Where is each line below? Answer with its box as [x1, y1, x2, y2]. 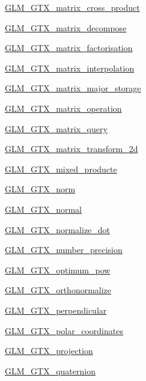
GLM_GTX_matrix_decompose [5, 21, 127, 34]
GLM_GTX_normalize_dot [5, 223, 111, 236]
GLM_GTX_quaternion [5, 364, 96, 377]
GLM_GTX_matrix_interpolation [5, 61, 135, 74]
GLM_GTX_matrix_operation [5, 102, 122, 114]
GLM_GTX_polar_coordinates [5, 324, 123, 337]
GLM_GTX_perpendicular [5, 303, 107, 316]
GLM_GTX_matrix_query [5, 122, 108, 135]
